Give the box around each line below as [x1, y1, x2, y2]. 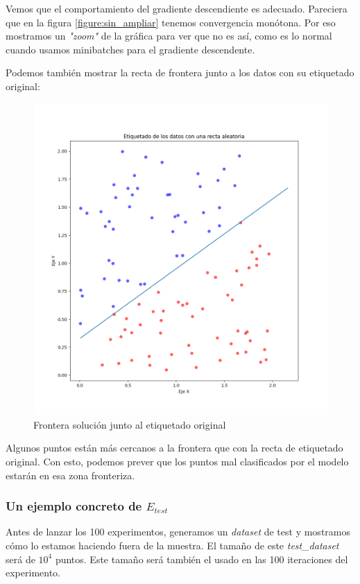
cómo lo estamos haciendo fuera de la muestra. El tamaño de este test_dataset [6, 538, 339, 552]
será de [6, 551, 35, 566]
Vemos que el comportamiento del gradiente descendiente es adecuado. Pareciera [6, 1, 348, 15]
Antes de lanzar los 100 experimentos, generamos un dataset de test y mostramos [6, 524, 351, 539]
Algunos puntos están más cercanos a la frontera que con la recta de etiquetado [6, 440, 343, 455]
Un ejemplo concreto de [6, 497, 142, 515]
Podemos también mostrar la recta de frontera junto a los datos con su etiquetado [6, 65, 354, 80]
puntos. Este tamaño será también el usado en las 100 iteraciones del [55, 551, 348, 566]
